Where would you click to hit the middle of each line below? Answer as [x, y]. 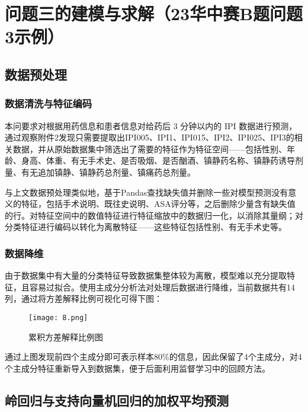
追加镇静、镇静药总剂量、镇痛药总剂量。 [116, 172]
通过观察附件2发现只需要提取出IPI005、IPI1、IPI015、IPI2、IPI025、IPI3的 [150, 137]
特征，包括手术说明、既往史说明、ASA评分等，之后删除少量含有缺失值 [158, 204]
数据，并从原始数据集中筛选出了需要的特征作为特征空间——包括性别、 [150, 148]
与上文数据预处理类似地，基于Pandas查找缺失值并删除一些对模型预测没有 [147, 192]
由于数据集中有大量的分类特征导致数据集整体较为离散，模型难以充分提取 [146, 275]
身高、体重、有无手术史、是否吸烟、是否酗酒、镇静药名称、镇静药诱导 [158, 160]
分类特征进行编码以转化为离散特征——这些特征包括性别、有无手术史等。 [146, 227]
